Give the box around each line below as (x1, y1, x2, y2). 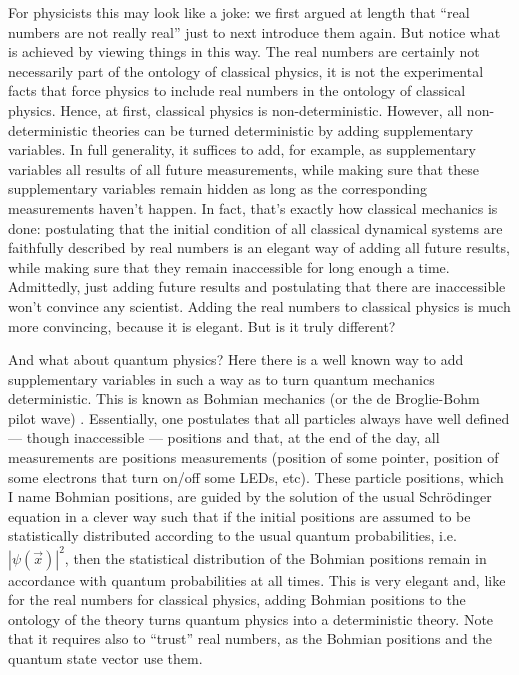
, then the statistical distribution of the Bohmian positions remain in (64, 547, 487, 568)
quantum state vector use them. (8, 647, 203, 668)
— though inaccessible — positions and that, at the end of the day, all (8, 427, 440, 448)
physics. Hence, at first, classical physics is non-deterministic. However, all (8, 99, 463, 120)
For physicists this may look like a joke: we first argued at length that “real (8, 2, 470, 22)
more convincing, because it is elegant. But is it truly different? (8, 315, 396, 336)
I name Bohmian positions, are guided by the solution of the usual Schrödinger (8, 486, 492, 507)
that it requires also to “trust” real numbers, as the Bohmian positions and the (8, 628, 492, 649)
